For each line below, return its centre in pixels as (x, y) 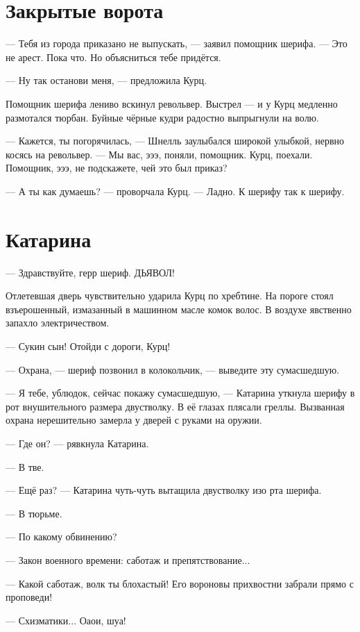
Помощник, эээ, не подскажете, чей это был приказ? (117, 168)
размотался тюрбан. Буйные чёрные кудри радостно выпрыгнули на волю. (162, 117)
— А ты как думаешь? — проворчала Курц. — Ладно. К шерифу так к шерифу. (175, 191)
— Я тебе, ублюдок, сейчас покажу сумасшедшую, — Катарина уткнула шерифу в (180, 393)
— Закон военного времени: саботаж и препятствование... (128, 559)
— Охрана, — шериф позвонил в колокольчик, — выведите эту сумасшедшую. (173, 369)
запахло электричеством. (58, 323)
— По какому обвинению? (61, 537)
